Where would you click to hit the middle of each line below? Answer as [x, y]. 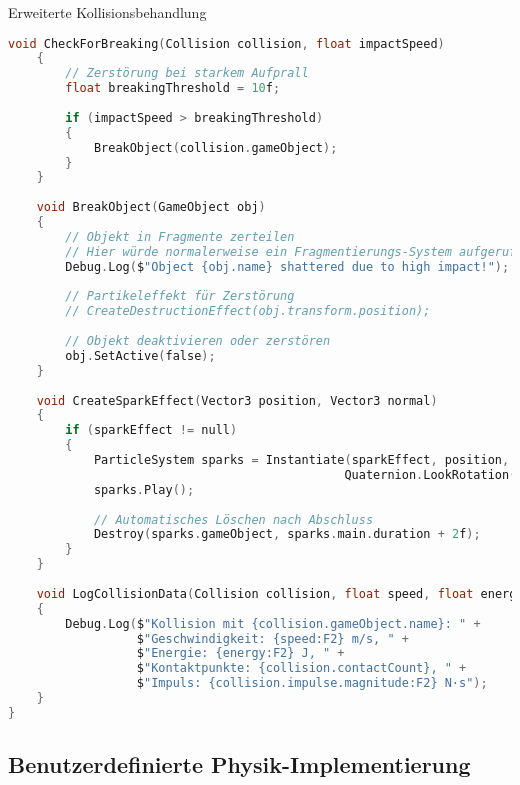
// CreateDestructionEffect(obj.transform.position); [248, 311]
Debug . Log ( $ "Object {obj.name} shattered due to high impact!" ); [287, 266]
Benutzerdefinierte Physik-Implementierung [239, 764]
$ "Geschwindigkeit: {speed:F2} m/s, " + [272, 638]
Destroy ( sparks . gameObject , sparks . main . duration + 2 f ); [287, 534]
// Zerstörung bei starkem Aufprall [187, 73]
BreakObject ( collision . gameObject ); [215, 147]
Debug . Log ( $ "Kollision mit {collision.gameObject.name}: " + [273, 623]
